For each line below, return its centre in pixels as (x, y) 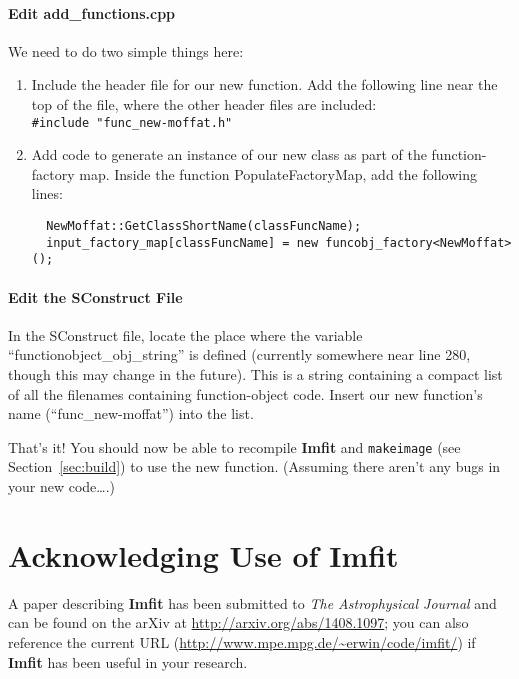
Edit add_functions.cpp (92, 12)
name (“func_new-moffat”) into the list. (131, 413)
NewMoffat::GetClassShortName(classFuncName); (204, 226)
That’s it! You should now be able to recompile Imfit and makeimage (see (234, 446)
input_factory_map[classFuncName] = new (182, 242)
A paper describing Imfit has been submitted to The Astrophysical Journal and (252, 602)
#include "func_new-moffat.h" (132, 122)
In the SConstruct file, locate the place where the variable (185, 334)
